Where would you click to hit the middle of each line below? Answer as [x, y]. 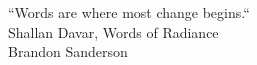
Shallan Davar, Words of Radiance [113, 31]
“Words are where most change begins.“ [129, 12]
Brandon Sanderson [68, 51]
